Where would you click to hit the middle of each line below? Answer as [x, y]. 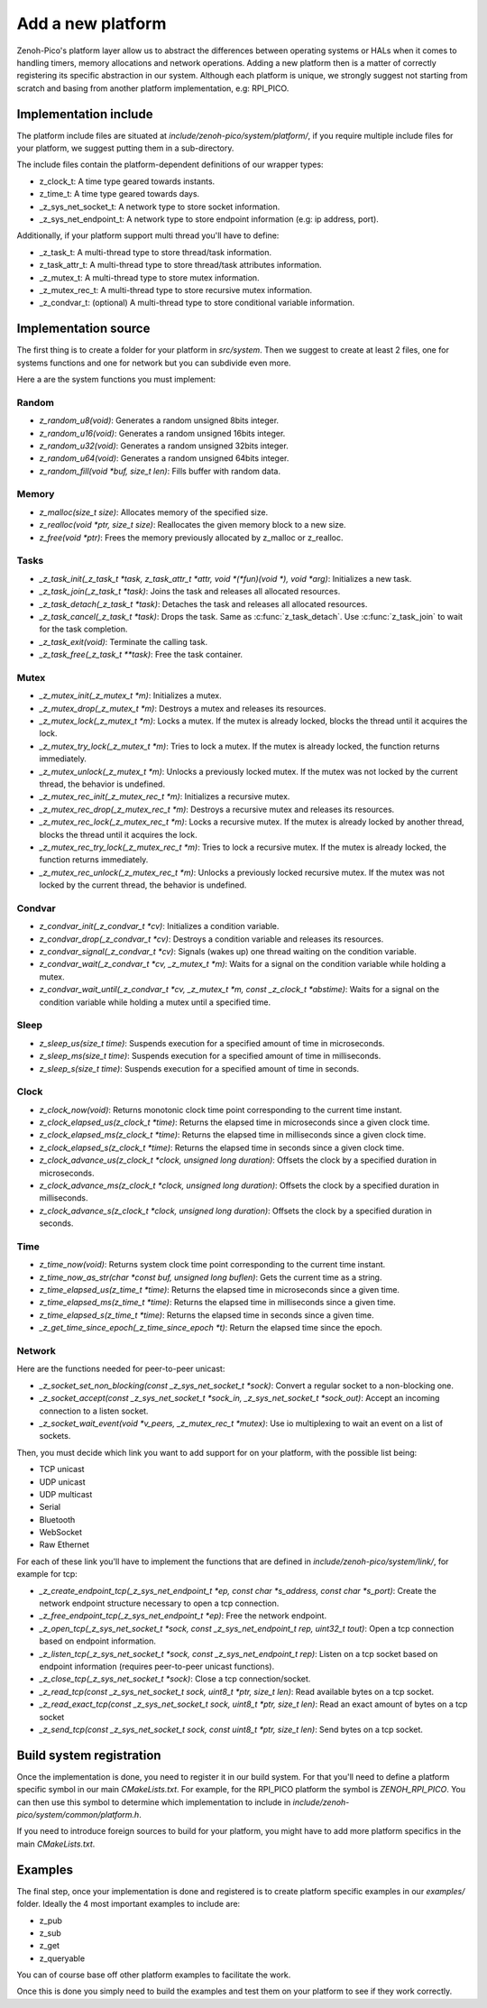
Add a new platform [92, 23]
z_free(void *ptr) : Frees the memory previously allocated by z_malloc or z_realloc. [191, 538]
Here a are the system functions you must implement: [116, 379]
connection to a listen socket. [94, 1411]
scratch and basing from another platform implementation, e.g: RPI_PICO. [153, 88]
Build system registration [89, 1755]
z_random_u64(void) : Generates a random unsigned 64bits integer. [164, 458]
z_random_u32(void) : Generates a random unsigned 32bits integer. [164, 446]
